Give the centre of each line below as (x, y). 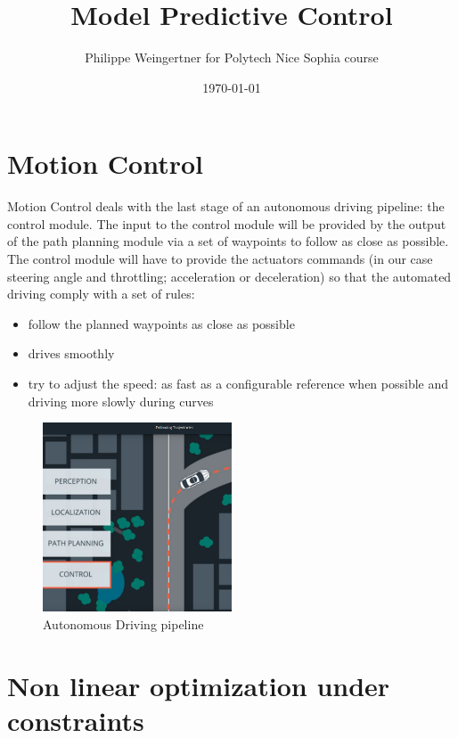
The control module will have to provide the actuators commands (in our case (220, 259)
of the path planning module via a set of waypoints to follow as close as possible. (228, 241)
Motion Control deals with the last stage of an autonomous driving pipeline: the (226, 206)
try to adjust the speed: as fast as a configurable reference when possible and (238, 383)
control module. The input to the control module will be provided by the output (227, 223)
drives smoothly (71, 353)
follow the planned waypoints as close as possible (161, 323)
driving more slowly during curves (121, 401)
